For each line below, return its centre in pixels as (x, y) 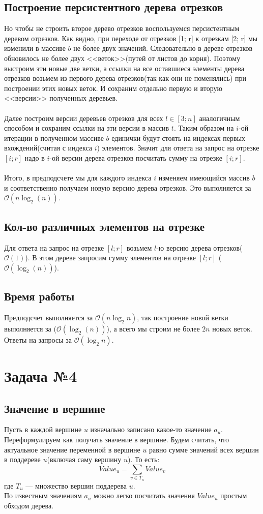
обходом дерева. (29, 505)
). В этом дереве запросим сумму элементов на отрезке (111, 258)
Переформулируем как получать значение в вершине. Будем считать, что (116, 440)
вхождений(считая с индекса (48, 148)
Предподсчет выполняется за (49, 317)
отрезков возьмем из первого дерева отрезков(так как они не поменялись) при (125, 78)
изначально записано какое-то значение (151, 429)
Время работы (39, 296)
